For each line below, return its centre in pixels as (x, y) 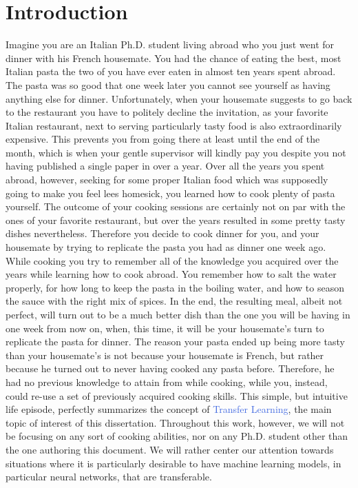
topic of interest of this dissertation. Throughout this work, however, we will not (175, 422)
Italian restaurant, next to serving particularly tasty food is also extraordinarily (174, 125)
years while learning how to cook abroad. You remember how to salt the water (171, 274)
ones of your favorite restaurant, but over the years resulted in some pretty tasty (176, 220)
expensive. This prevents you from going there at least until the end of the (163, 139)
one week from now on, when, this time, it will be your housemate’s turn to (165, 328)
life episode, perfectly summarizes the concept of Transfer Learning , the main (169, 409)
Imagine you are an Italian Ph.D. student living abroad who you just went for (170, 44)
